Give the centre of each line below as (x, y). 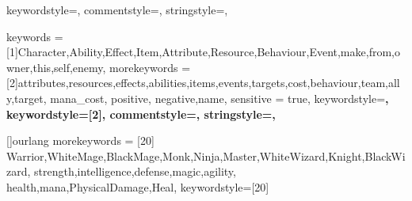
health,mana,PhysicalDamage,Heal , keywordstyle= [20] (138, 186)
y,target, (27, 98)
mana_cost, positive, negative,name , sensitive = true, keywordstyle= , (219, 98)
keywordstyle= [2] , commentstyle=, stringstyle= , (141, 114)
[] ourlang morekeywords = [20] (80, 140)
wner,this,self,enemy (55, 67)
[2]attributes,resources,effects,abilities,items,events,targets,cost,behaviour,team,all (203, 83)
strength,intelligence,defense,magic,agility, (135, 171)
